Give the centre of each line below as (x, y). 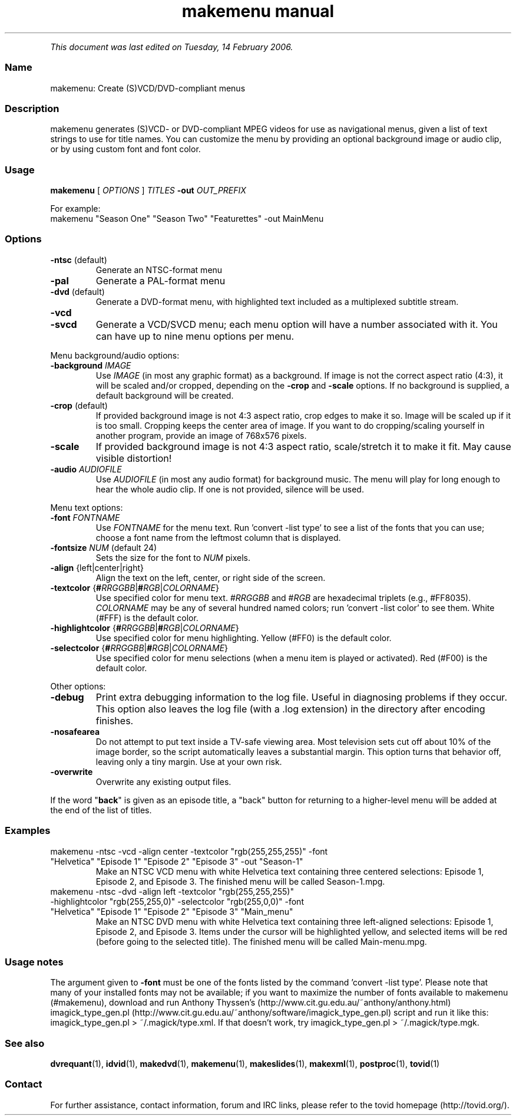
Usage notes (34, 962)
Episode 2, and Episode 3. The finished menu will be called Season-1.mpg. (240, 881)
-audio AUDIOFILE (86, 469)
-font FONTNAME (85, 517)
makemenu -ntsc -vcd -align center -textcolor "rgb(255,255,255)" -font (189, 851)
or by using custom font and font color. (125, 149)
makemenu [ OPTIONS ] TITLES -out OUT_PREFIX (148, 190)
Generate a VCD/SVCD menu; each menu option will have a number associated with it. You (297, 324)
